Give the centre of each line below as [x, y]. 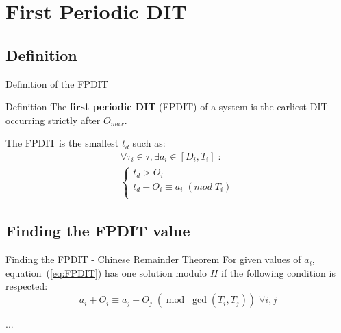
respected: [27, 286]
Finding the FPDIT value [98, 231]
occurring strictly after [53, 120]
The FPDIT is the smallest [62, 143]
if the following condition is [278, 272]
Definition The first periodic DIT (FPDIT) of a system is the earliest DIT [167, 107]
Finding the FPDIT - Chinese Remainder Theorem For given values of [153, 259]
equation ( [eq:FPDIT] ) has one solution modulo [106, 272]
